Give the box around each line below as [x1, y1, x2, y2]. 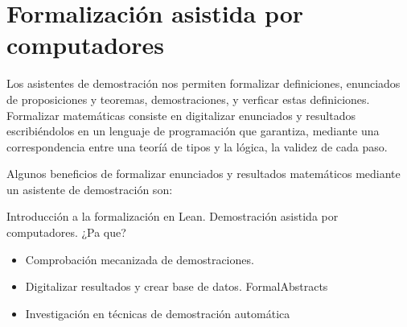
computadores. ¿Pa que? [6, 224, 126, 241]
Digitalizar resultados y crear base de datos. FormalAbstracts [25, 278, 328, 295]
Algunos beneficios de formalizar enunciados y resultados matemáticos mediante [6, 165, 401, 182]
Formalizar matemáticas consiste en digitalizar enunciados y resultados [6, 106, 356, 123]
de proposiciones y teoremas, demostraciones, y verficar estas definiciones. [6, 90, 370, 107]
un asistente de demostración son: [6, 180, 173, 197]
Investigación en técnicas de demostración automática [25, 304, 290, 321]
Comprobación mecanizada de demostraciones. [25, 250, 254, 267]
